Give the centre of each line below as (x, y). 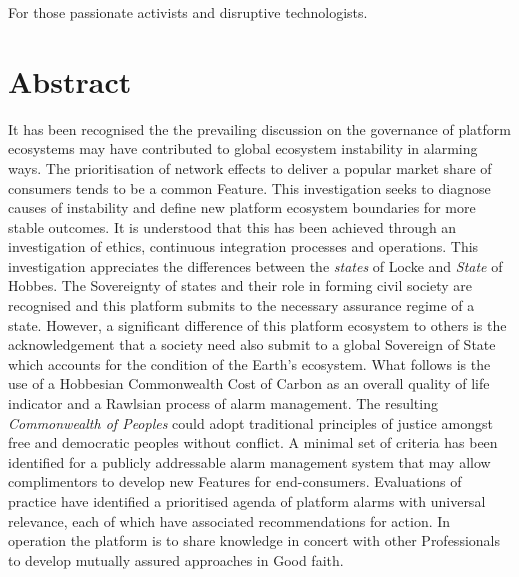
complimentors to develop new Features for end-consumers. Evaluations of (235, 481)
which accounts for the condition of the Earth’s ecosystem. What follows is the (249, 363)
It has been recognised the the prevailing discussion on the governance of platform (259, 128)
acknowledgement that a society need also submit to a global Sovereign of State (252, 344)
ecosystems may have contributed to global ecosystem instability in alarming (243, 148)
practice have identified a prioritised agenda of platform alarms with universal (247, 501)
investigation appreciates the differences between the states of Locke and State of (255, 265)
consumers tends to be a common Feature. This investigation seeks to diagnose (249, 187)
